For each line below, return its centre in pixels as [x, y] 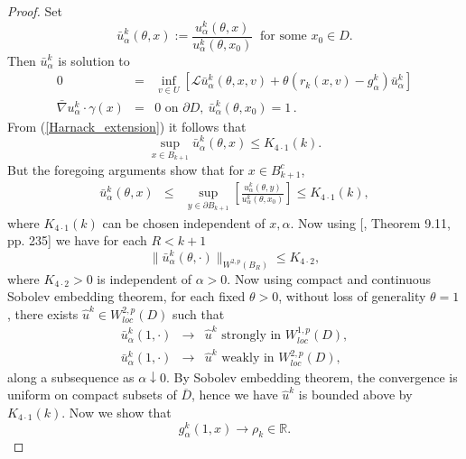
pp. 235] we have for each [77, 240]
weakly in [248, 358]
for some [283, 37]
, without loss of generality [352, 296]
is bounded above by [355, 395]
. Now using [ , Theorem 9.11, [370, 222]
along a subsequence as [71, 376]
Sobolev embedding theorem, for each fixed [126, 296]
